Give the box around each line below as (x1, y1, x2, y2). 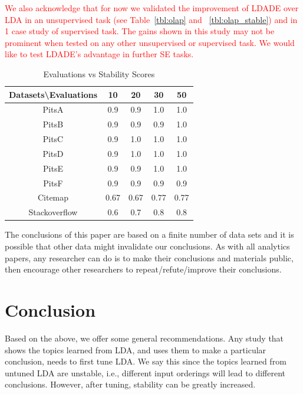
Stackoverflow (28, 206, 78, 218)
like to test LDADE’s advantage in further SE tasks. (5, 48, 194, 60)
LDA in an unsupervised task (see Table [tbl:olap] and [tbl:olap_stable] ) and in (5, 13, 298, 25)
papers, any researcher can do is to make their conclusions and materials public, (5, 251, 294, 264)
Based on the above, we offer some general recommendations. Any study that (5, 331, 284, 344)
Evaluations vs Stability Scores (43, 67, 155, 80)
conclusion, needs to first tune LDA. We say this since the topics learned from (5, 355, 286, 367)
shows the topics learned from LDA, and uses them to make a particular (5, 343, 266, 356)
